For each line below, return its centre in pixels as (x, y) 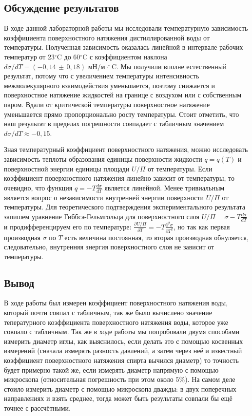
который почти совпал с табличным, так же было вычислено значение (108, 312)
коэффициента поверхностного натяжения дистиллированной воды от (107, 37)
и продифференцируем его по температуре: (68, 226)
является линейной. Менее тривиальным (165, 187)
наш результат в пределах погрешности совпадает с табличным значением (114, 123)
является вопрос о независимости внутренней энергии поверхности (104, 197)
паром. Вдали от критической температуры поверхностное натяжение (107, 104)
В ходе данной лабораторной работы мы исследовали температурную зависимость (126, 28)
